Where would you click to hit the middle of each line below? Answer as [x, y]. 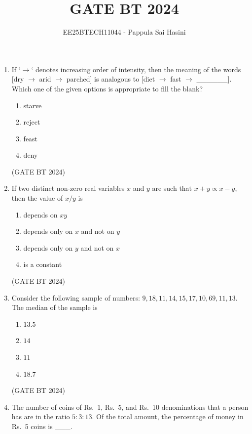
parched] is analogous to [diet [111, 79]
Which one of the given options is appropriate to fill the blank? [107, 88]
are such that [172, 188]
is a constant [43, 264]
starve [33, 105]
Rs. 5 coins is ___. [42, 426]
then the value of [37, 198]
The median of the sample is [54, 307]
